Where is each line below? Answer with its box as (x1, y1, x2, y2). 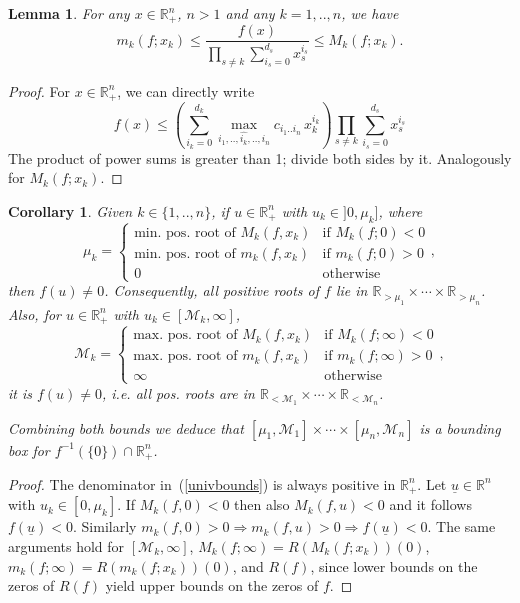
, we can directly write (117, 80, 255, 101)
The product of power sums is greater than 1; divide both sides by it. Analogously (8, 147, 512, 168)
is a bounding (419, 417, 501, 438)
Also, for (8, 303, 62, 324)
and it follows (389, 494, 472, 515)
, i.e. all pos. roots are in (102, 382, 255, 403)
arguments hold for (8, 536, 125, 557)
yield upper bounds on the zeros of (105, 575, 319, 596)
